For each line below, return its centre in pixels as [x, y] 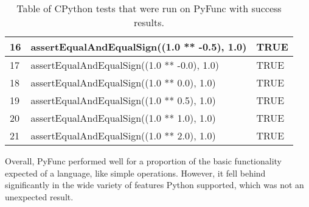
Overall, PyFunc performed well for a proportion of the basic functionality [143, 161]
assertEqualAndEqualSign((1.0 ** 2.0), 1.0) [123, 135]
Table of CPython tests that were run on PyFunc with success [149, 8]
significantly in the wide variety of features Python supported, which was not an [154, 185]
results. [149, 22]
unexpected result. [39, 196]
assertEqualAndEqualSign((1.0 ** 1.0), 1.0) [123, 118]
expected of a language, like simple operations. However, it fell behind [135, 173]
